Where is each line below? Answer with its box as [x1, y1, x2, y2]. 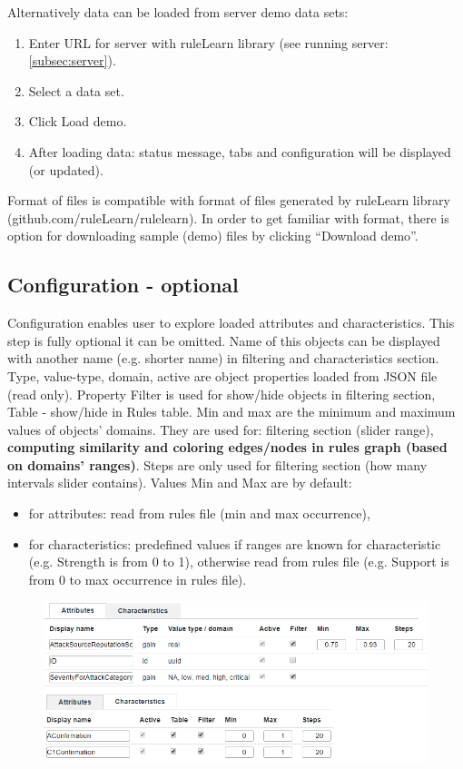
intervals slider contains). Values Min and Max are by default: [7, 473, 352, 492]
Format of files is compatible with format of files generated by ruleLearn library [7, 191, 450, 210]
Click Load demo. [28, 112, 127, 131]
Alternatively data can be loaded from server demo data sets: [7, 3, 349, 21]
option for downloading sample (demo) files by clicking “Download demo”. [7, 226, 419, 245]
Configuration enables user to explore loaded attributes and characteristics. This [7, 313, 455, 332]
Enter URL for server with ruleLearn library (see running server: [28, 33, 389, 52]
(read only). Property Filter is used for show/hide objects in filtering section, [7, 384, 436, 403]
